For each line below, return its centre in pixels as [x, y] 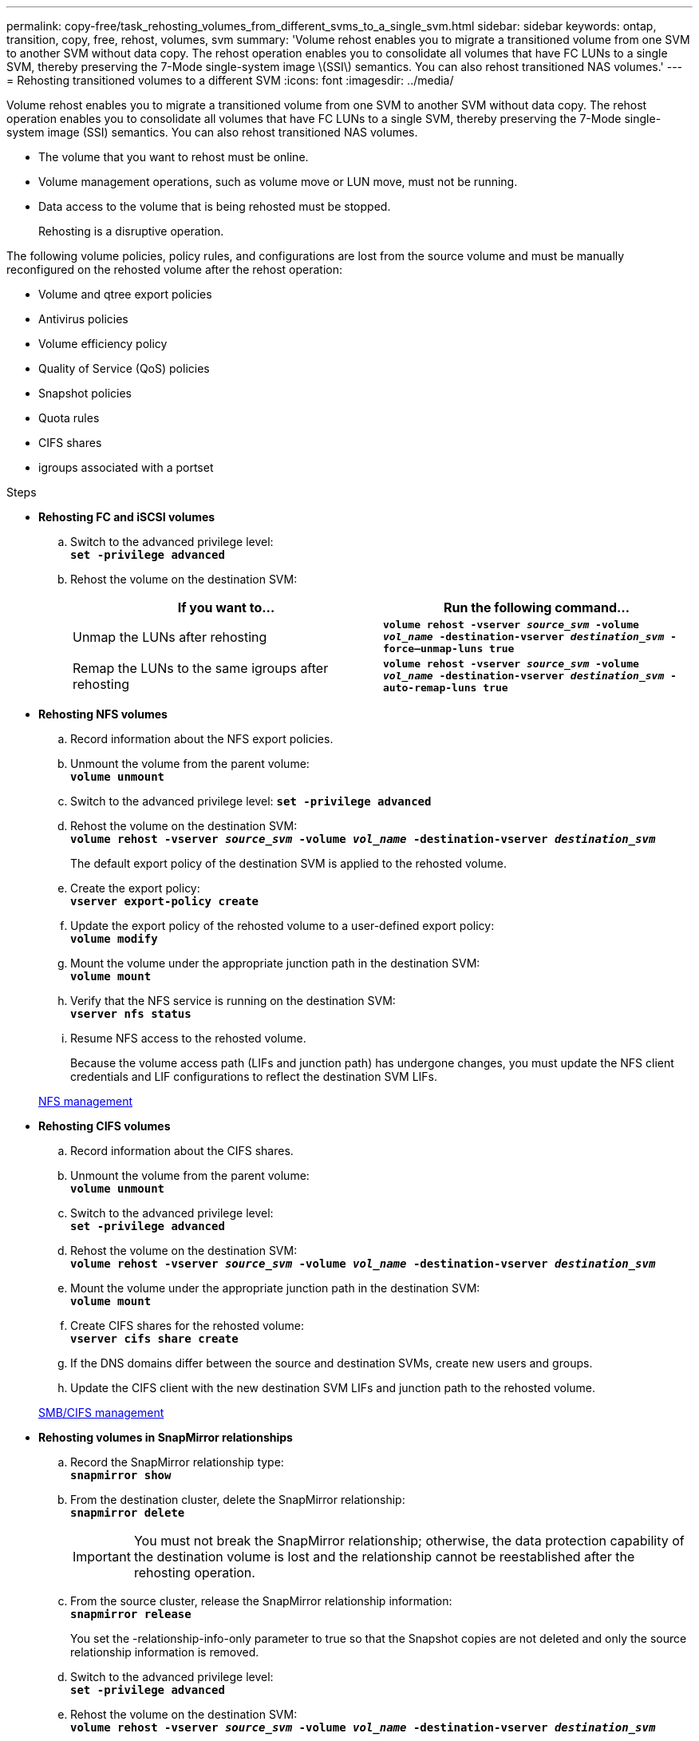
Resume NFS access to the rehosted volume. [188, 1038]
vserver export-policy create [165, 901]
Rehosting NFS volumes [103, 714]
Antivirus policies [83, 319]
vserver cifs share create [154, 1339]
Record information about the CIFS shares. [182, 1151]
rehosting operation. [194, 1573]
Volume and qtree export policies [125, 294]
